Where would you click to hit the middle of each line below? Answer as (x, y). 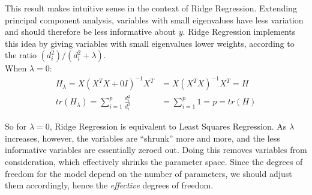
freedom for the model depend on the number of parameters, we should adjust (148, 173)
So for (16, 126)
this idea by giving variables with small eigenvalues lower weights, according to (150, 43)
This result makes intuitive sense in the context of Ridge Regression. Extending (151, 8)
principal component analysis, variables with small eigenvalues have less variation (154, 19)
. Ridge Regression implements (239, 31)
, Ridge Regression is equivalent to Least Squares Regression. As (168, 126)
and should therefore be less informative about (91, 31)
